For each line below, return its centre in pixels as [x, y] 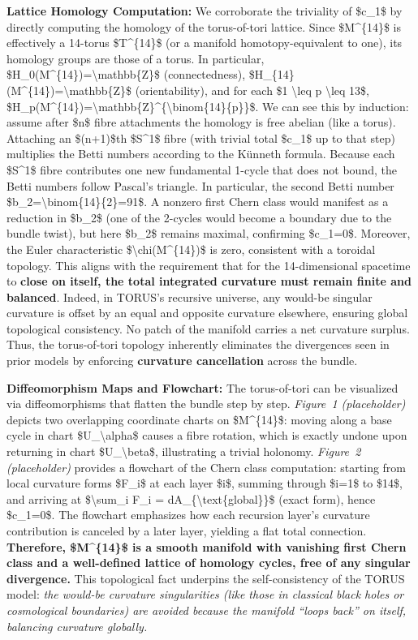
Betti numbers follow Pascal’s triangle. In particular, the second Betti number [200, 185]
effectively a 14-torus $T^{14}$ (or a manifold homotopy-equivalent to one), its [205, 43]
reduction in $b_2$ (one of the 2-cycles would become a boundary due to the [199, 217]
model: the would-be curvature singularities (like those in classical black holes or [205, 594]
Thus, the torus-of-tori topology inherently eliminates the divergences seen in [198, 344]
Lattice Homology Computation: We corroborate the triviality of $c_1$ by [205, 11]
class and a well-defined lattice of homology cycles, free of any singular [209, 563]
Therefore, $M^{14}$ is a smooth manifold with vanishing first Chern [207, 546]
